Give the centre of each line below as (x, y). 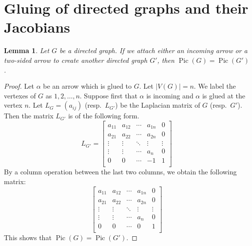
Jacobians (37, 27)
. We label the (215, 86)
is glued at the (223, 95)
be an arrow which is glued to (87, 86)
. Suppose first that (108, 95)
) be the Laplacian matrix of (158, 105)
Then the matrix (29, 116)
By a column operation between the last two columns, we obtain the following (120, 172)
